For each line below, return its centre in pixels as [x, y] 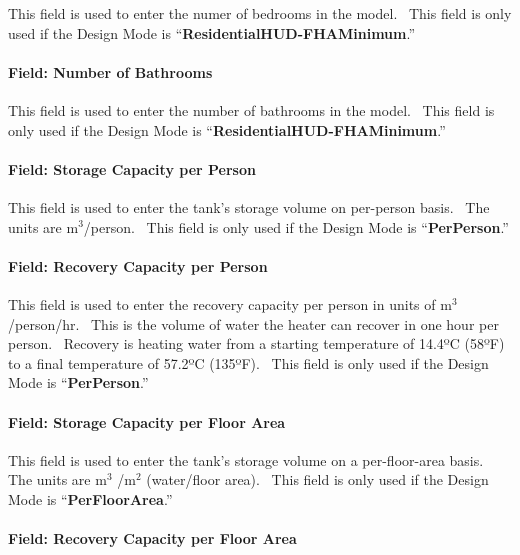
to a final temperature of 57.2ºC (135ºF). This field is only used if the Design [248, 362]
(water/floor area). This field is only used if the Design [317, 479]
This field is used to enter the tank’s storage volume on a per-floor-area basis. [246, 459]
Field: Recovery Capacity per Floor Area [152, 538]
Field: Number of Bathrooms [110, 71]
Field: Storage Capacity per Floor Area [147, 421]
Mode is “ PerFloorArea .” [90, 498]
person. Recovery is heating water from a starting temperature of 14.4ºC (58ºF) [256, 343]
